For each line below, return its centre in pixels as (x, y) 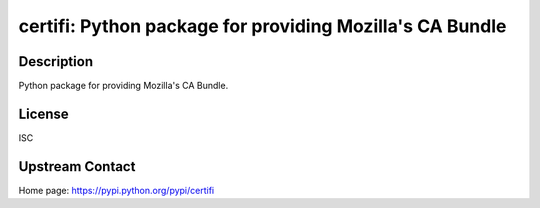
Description (56, 61)
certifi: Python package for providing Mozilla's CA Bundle (262, 26)
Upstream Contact (77, 166)
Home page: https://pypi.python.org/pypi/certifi (116, 190)
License (43, 113)
